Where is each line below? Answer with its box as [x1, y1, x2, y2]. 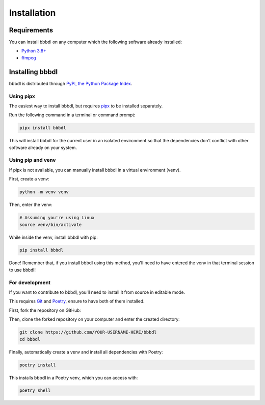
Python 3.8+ [21, 48, 47, 54]
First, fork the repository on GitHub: [9, 307, 81, 313]
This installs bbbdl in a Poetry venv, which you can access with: [9, 375, 138, 380]
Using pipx [9, 93, 35, 100]
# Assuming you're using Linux [19, 215, 95, 221]
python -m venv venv [19, 189, 69, 195]
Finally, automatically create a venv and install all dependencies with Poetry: [9, 349, 163, 355]
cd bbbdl [19, 336, 41, 342]
